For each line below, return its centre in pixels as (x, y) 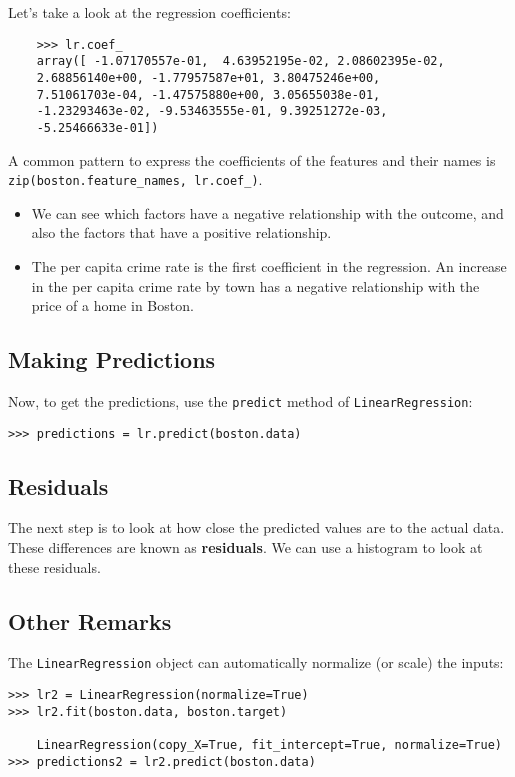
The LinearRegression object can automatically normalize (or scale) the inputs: (256, 662)
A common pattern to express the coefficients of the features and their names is (252, 159)
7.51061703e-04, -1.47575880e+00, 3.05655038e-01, (208, 94)
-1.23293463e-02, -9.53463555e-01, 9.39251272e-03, (212, 111)
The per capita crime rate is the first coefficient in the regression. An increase (269, 265)
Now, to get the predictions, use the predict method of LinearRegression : (240, 400)
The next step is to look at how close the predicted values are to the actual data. (256, 527)
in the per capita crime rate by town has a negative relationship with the (255, 285)
